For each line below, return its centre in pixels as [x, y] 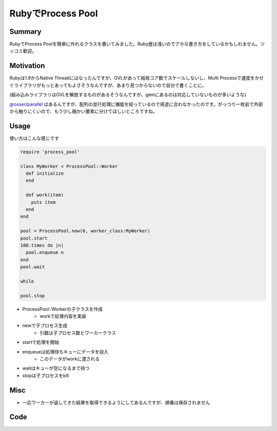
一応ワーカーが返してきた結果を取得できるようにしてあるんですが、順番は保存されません [116, 402]
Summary [25, 32]
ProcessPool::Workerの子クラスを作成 [62, 309]
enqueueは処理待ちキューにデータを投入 [65, 351]
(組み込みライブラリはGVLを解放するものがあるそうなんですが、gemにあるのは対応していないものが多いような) [128, 95]
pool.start [34, 238]
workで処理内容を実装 [63, 316]
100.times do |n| [42, 245]
